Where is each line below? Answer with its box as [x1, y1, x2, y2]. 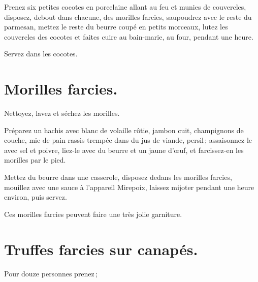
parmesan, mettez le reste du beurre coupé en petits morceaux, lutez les [4, 21, 228, 32]
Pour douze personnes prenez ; [4, 268, 98, 278]
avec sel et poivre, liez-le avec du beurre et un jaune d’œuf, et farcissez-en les [4, 144, 244, 155]
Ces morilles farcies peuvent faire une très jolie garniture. [4, 208, 182, 219]
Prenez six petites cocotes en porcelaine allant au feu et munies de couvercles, [4, 2, 246, 12]
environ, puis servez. [4, 192, 67, 202]
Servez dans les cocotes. [4, 48, 78, 59]
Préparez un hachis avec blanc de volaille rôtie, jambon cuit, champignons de [4, 124, 244, 135]
